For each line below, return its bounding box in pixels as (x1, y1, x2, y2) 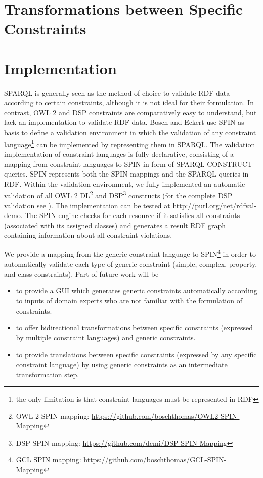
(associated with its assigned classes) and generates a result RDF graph (4, 220, 226, 230)
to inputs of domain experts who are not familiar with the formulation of (16, 295, 242, 306)
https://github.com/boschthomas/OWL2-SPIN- (91, 410, 240, 421)
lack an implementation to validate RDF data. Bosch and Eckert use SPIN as (4, 117, 244, 127)
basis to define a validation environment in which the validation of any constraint (4, 127, 256, 138)
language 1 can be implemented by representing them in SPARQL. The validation (4, 137, 255, 149)
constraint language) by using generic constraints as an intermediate (16, 359, 228, 369)
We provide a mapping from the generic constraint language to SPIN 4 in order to (4, 247, 256, 259)
